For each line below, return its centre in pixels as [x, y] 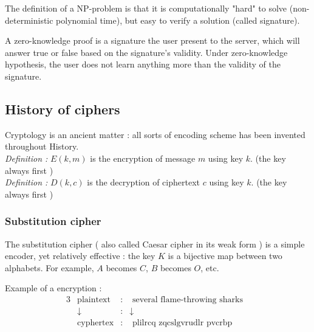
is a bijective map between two [225, 256]
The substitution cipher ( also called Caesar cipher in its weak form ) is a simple [155, 244]
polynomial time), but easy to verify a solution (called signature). [178, 20]
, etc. [210, 267]
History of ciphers [63, 109]
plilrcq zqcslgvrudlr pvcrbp [182, 323]
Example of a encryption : [53, 288]
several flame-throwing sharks [187, 299]
